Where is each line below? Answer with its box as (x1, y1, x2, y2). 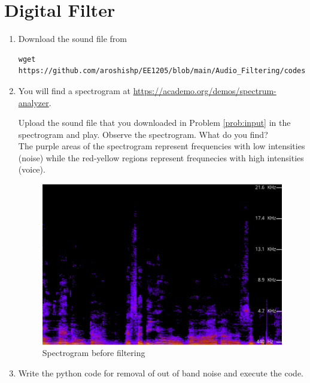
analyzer (18, 96, 49, 108)
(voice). (18, 163, 45, 176)
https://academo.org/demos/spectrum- (133, 84, 276, 96)
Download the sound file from (18, 32, 127, 45)
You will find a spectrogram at (18, 84, 131, 96)
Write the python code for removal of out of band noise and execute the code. (18, 366, 303, 379)
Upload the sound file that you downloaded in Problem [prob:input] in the (18, 116, 291, 129)
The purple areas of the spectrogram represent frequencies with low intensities (18, 140, 305, 152)
